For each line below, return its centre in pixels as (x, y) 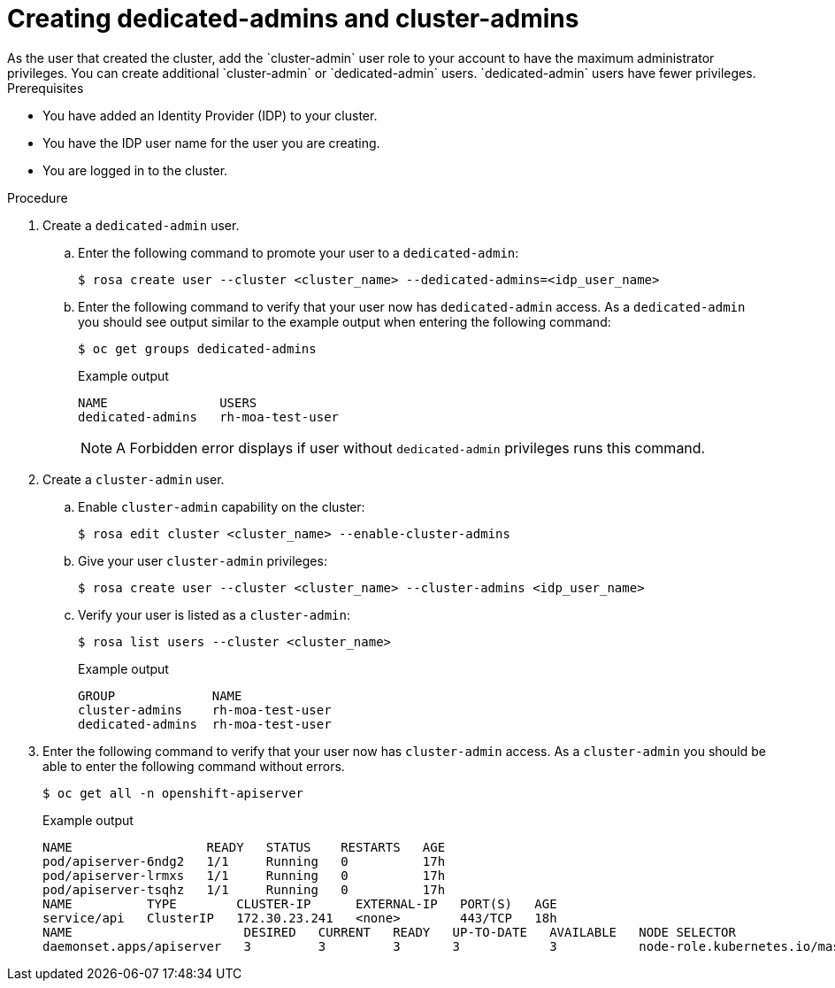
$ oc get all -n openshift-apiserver (173, 793)
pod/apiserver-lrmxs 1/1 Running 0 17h (244, 875)
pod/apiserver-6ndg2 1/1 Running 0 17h (244, 861)
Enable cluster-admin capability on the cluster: (222, 506)
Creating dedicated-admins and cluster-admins (293, 19)
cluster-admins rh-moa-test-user (205, 710)
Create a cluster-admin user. (134, 479)
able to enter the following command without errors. (194, 766)
